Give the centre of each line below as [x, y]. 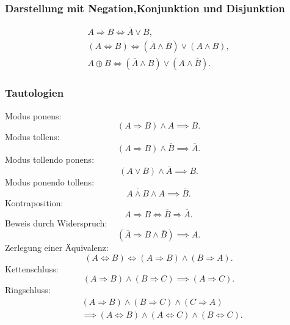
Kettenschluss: [32, 268]
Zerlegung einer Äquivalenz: [57, 248]
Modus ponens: [33, 115]
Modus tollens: [32, 137]
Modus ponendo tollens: [50, 181]
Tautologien [34, 93]
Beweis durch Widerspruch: [56, 222]
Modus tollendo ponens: [50, 159]
